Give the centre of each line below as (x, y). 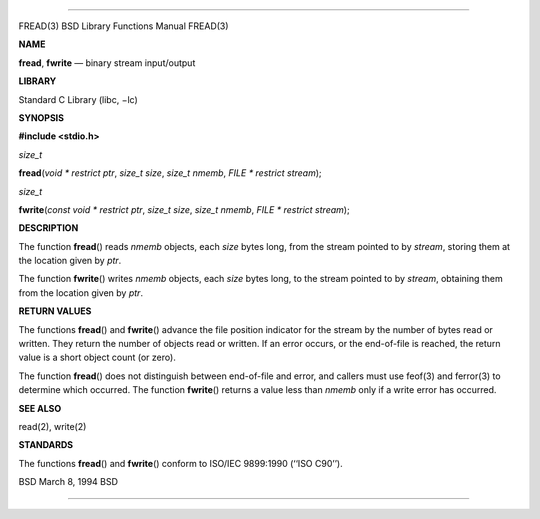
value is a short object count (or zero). (97, 357)
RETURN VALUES (55, 311)
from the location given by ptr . (81, 292)
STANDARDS (46, 445)
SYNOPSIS (41, 117)
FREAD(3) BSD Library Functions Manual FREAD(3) (123, 26)
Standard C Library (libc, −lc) (78, 99)
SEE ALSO (40, 408)
